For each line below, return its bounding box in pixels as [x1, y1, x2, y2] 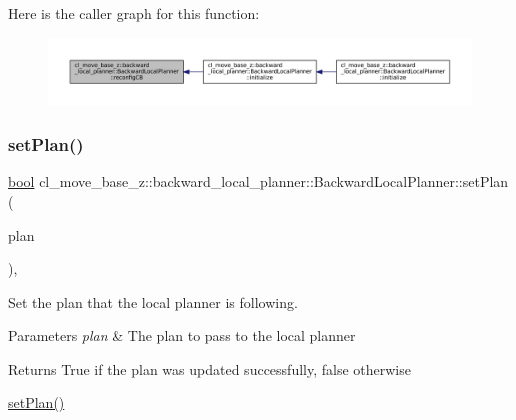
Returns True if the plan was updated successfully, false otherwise [8, 358, 411, 379]
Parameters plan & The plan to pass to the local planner [8, 325, 356, 346]
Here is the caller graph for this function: [8, 3, 260, 23]
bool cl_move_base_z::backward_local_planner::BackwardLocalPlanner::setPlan [8, 171, 509, 192]
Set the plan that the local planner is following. [8, 291, 298, 312]
